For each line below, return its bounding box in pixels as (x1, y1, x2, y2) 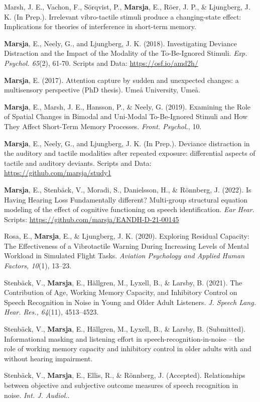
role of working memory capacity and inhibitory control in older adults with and (4, 343, 251, 354)
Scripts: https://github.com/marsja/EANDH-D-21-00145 (4, 214, 179, 224)
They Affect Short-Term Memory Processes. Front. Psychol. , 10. (4, 121, 202, 131)
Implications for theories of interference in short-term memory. (4, 21, 196, 32)
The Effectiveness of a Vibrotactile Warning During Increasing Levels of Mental (4, 240, 249, 251)
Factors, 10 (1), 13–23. (4, 260, 72, 271)
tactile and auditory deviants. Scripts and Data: (4, 157, 152, 168)
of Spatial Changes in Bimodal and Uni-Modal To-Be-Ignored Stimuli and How (4, 111, 248, 122)
